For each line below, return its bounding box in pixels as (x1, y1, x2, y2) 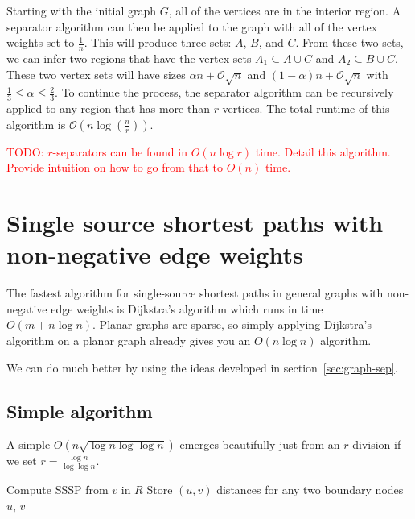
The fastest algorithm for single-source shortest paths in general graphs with (6, 284, 384, 301)
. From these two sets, (295, 34, 404, 51)
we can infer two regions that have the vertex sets (6, 50, 252, 67)
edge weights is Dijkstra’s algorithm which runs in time (51, 300, 323, 317)
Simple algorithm (6, 398, 153, 423)
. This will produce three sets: (84, 34, 232, 51)
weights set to (6, 34, 75, 51)
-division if (348, 436, 401, 453)
